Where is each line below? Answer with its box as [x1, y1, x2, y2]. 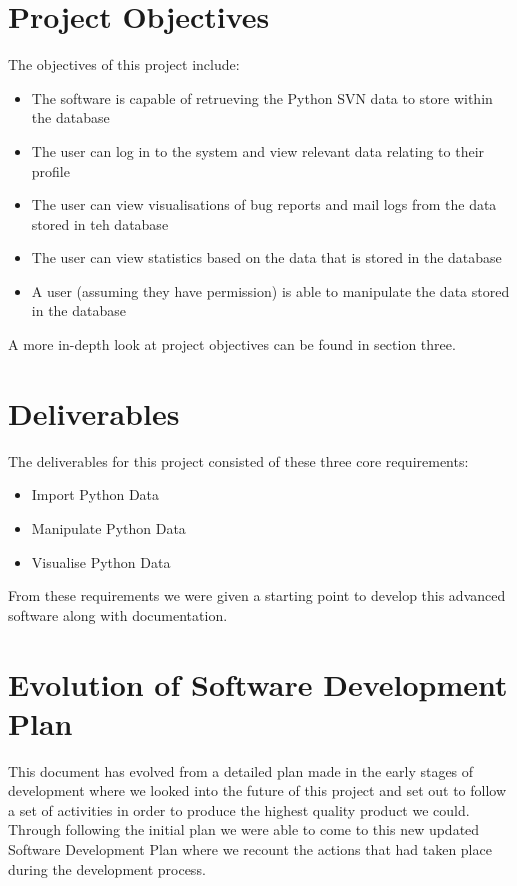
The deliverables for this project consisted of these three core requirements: [8, 450, 469, 471]
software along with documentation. [8, 604, 228, 625]
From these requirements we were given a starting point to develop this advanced [8, 585, 506, 606]
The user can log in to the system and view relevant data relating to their [31, 140, 485, 161]
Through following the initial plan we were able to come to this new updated [8, 819, 480, 840]
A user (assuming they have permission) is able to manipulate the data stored [31, 280, 510, 301]
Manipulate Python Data [31, 517, 186, 538]
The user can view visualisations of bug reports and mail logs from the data [31, 194, 497, 215]
